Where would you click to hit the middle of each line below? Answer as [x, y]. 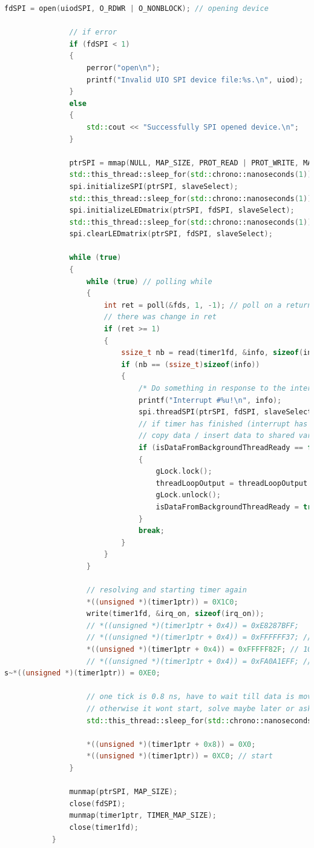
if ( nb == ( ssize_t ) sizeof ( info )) [191, 364]
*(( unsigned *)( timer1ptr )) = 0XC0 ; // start [180, 756]
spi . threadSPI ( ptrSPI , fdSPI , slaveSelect [225, 412]
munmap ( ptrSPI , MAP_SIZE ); [123, 792]
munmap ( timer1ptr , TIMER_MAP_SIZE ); [143, 816]
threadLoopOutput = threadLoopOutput [232, 483]
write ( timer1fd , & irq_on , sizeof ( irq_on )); [175, 614]
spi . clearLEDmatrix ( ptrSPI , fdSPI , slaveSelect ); [171, 234]
